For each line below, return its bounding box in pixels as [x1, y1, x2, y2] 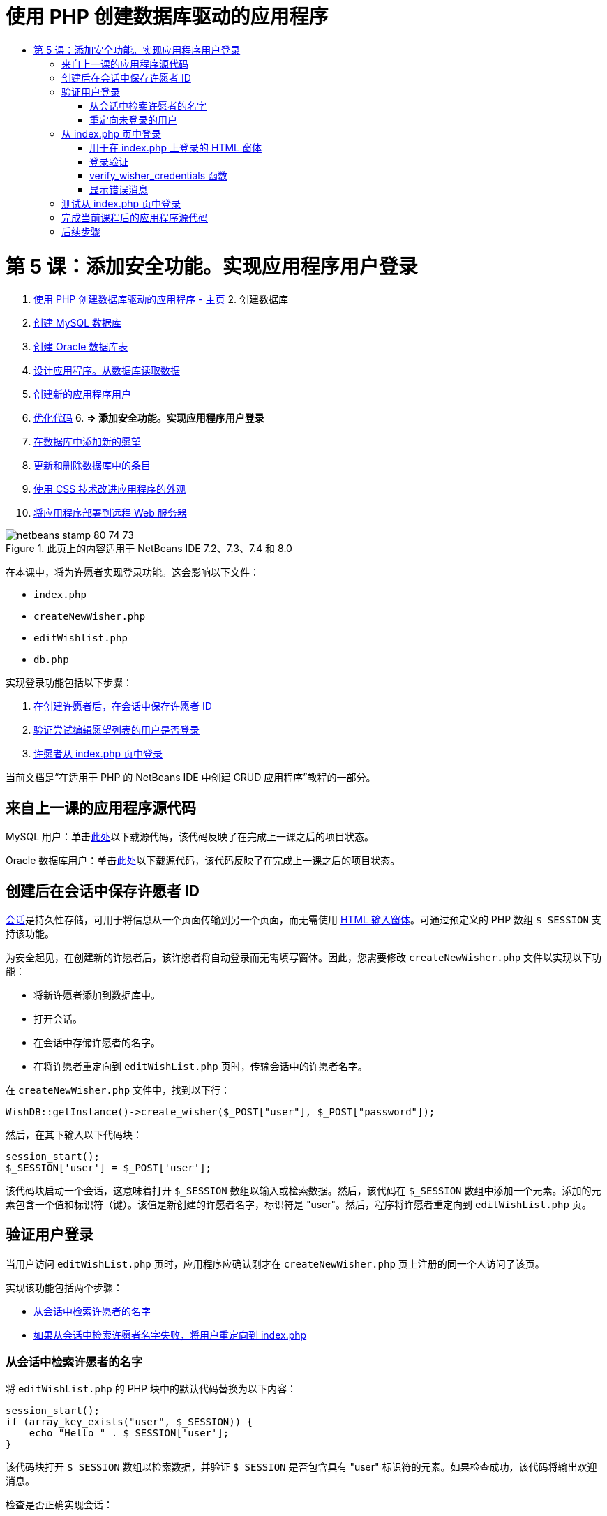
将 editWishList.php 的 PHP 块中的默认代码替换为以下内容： [6, 1382, 297, 1395]
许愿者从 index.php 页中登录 [33, 748, 163, 760]
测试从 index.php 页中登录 [61, 197, 181, 209]
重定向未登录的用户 [89, 113, 177, 126]
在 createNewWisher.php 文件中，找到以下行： [6, 1083, 231, 1096]
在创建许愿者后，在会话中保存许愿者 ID [33, 700, 212, 713]
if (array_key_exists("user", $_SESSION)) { [6, 1415, 253, 1427]
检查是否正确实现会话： [6, 1498, 113, 1510]
